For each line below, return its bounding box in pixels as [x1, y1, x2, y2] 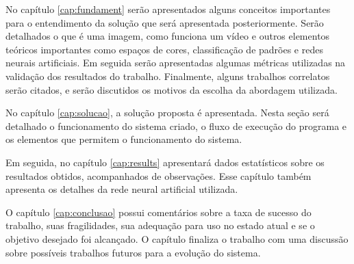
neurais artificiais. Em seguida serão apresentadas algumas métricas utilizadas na [5, 55, 346, 70]
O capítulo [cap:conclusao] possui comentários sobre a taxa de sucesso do [5, 204, 312, 219]
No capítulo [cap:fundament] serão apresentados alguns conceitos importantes [5, 2, 331, 16]
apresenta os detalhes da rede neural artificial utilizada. [5, 182, 238, 196]
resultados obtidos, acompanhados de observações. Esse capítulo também [5, 168, 312, 183]
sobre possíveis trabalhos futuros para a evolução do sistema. [5, 245, 261, 259]
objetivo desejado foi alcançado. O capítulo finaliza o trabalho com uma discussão [5, 231, 349, 246]
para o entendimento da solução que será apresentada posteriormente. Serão [5, 15, 324, 29]
